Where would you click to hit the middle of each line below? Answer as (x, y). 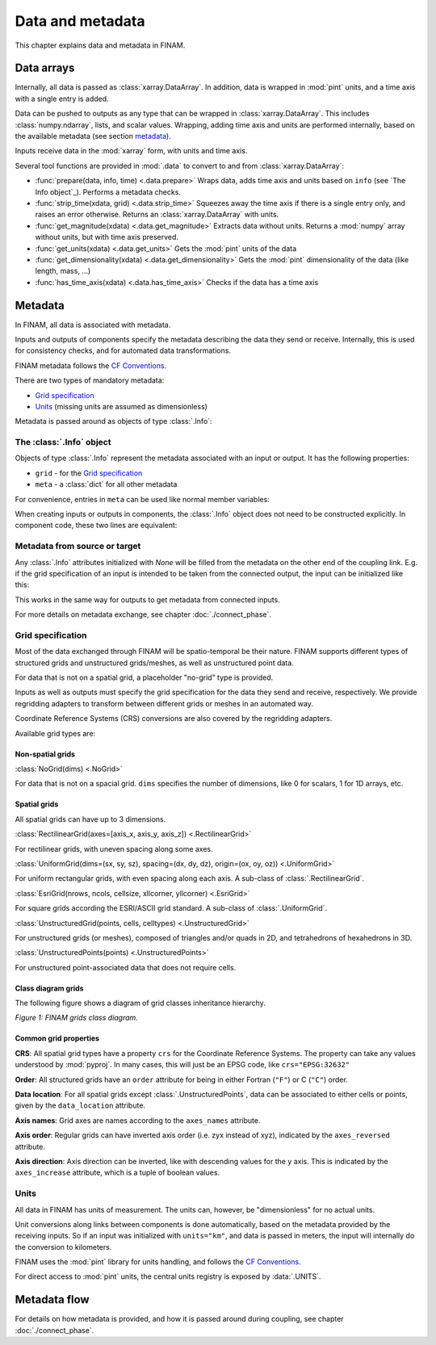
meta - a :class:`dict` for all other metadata (106, 484)
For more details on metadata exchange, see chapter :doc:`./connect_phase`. (143, 614)
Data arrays (45, 68)
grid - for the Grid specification (89, 473)
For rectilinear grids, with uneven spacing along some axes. (114, 848)
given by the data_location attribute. (80, 1105)
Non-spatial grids (45, 754)
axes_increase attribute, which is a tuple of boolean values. (117, 1173)
